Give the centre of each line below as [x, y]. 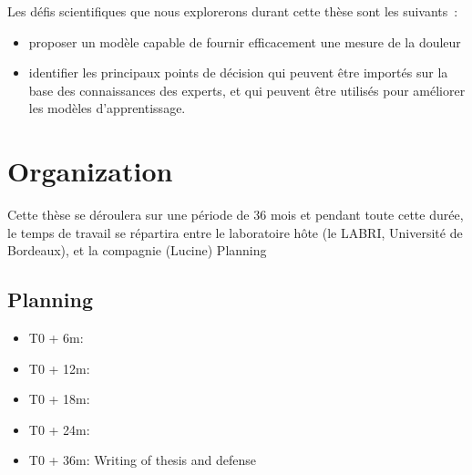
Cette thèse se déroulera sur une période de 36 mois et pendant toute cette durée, [236, 215]
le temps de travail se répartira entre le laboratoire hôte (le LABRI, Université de [235, 232]
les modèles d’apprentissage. [107, 108]
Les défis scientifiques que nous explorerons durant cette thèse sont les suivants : [233, 11]
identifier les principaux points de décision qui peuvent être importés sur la [238, 72]
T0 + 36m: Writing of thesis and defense [142, 460]
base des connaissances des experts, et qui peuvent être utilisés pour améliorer [247, 90]
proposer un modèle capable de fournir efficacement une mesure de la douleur [245, 41]
